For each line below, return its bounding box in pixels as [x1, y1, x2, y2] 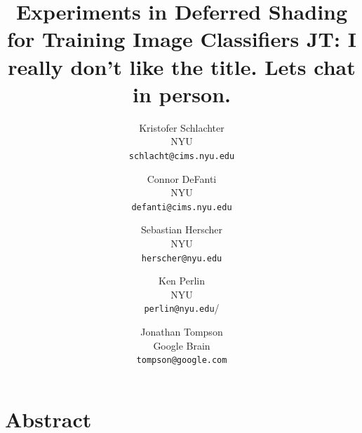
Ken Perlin [159, 273, 205, 288]
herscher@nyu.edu [141, 253, 222, 263]
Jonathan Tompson [140, 324, 223, 339]
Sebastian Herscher [140, 222, 223, 237]
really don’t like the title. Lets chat [8, 52, 356, 81]
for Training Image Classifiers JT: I [7, 25, 356, 53]
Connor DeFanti [147, 171, 217, 186]
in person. [132, 79, 231, 108]
